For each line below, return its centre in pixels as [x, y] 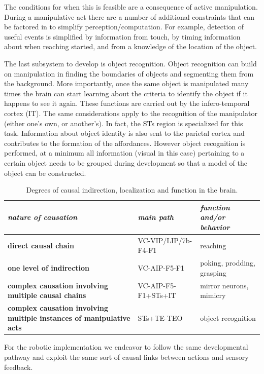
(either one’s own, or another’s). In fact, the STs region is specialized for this [124, 123]
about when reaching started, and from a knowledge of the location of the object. [130, 46]
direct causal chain [41, 245]
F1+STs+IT [157, 295]
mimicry [213, 295]
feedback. [19, 367]
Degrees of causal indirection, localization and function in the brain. [132, 190]
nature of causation [43, 217]
